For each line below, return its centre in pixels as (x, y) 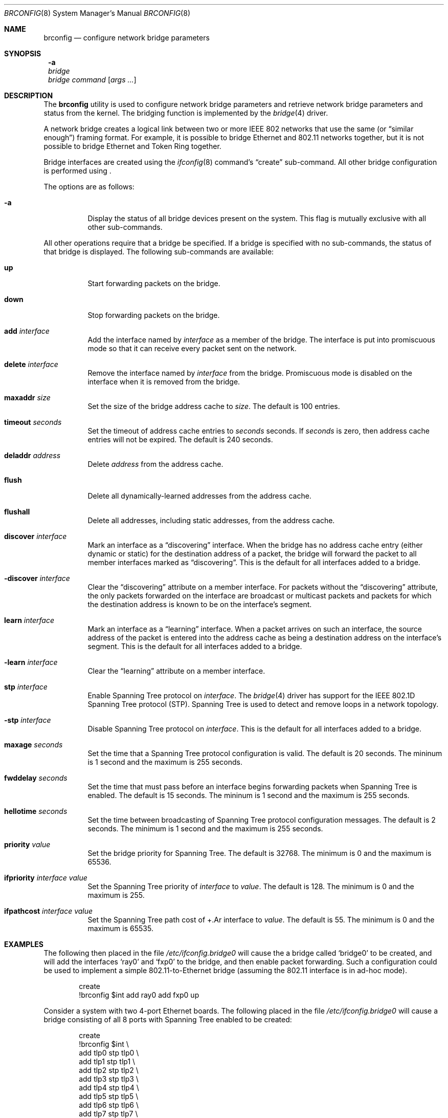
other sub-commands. (125, 227)
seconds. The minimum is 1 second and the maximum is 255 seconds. (205, 829)
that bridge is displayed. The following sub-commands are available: (159, 252)
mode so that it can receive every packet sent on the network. (192, 348)
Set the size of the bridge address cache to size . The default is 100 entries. (214, 406)
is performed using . (77, 171)
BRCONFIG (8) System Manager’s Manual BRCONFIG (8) (97, 13)
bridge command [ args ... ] (92, 80)
